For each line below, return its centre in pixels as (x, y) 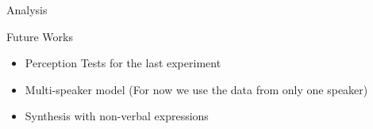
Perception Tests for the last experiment (123, 63)
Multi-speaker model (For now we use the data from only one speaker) (196, 89)
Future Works (40, 36)
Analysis (27, 9)
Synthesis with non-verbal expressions (117, 116)
